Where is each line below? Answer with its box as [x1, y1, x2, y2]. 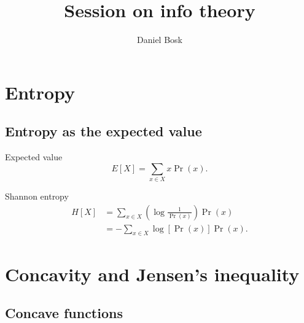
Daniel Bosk [137, 33, 182, 46]
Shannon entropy [5, 190, 69, 203]
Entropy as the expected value [5, 122, 202, 141]
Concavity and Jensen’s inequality [5, 261, 300, 286]
